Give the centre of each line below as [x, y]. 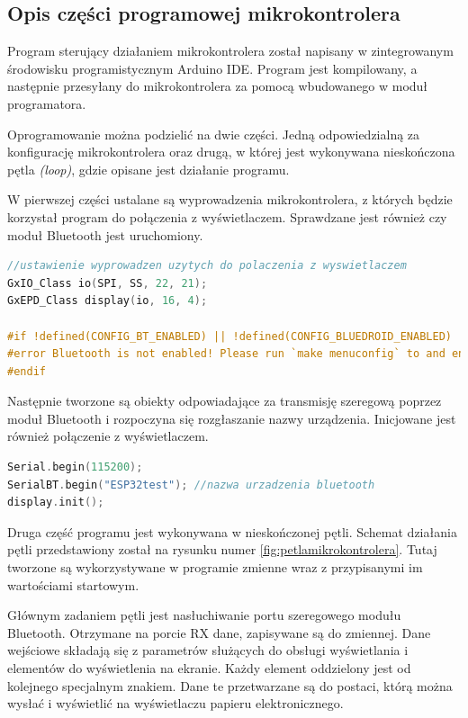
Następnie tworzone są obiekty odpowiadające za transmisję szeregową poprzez [225, 401]
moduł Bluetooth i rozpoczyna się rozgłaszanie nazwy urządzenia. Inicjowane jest [232, 418]
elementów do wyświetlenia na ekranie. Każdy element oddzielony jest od [209, 668]
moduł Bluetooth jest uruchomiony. [105, 234]
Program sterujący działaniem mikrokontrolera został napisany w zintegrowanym [230, 51]
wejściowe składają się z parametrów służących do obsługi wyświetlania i [208, 650]
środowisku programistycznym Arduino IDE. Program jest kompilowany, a [212, 68]
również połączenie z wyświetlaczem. [108, 436]
